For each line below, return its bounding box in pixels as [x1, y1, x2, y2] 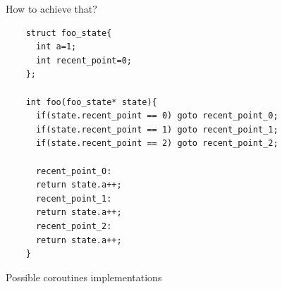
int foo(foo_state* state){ [25, 97, 157, 107]
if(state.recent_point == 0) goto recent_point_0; [35, 111, 278, 121]
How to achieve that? [6, 1, 97, 16]
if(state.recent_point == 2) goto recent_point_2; [35, 138, 278, 149]
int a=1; [35, 42, 77, 52]
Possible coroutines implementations [6, 269, 162, 284]
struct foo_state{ [25, 27, 112, 38]
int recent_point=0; [35, 55, 132, 66]
